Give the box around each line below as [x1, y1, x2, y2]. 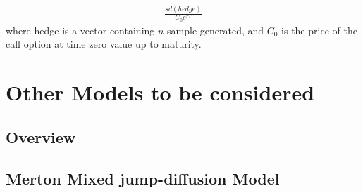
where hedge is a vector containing [6, 22, 155, 37]
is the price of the [281, 22, 357, 37]
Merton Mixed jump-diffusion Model [6, 167, 280, 189]
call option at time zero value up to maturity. [6, 36, 202, 51]
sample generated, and [167, 22, 264, 37]
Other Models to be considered [6, 78, 315, 107]
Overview [6, 126, 76, 147]
